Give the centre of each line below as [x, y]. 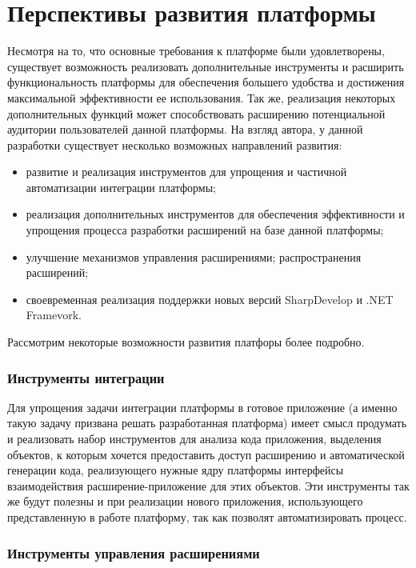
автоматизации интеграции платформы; [121, 187]
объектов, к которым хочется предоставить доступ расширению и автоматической [206, 454]
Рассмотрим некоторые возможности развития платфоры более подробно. [186, 342]
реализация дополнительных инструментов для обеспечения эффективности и [215, 214]
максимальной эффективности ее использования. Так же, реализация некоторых [202, 97]
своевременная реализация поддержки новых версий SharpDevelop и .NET [210, 299]
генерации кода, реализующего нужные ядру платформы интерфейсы [176, 470]
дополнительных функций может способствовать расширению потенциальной [196, 113]
